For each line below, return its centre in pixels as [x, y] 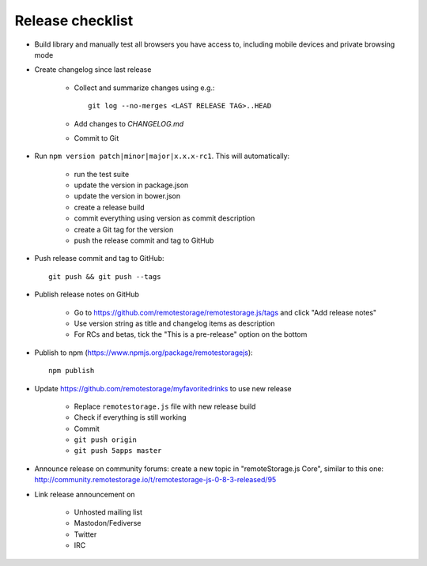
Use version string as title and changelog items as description [175, 323]
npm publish [72, 371]
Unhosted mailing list [108, 512]
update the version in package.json [131, 185]
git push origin [106, 440]
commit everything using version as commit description [164, 218]
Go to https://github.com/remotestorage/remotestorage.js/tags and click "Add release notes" [225, 312]
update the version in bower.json [127, 196]
